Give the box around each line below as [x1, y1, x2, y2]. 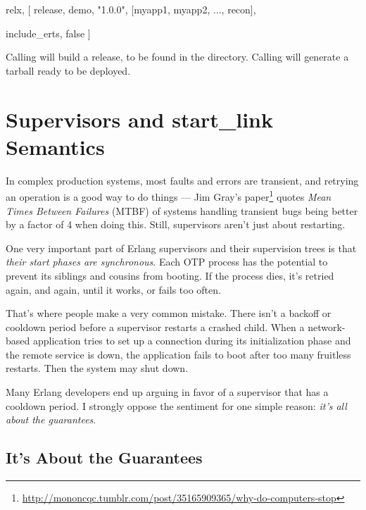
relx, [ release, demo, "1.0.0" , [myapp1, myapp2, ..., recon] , [6, 2, 256, 16]
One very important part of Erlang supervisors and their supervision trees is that [6, 240, 357, 255]
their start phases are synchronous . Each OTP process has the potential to [6, 254, 328, 269]
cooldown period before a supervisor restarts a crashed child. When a [6, 319, 305, 334]
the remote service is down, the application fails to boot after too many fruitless [6, 347, 351, 361]
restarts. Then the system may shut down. [6, 361, 189, 375]
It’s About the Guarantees [6, 447, 203, 468]
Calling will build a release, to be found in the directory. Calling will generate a [6, 49, 349, 64]
